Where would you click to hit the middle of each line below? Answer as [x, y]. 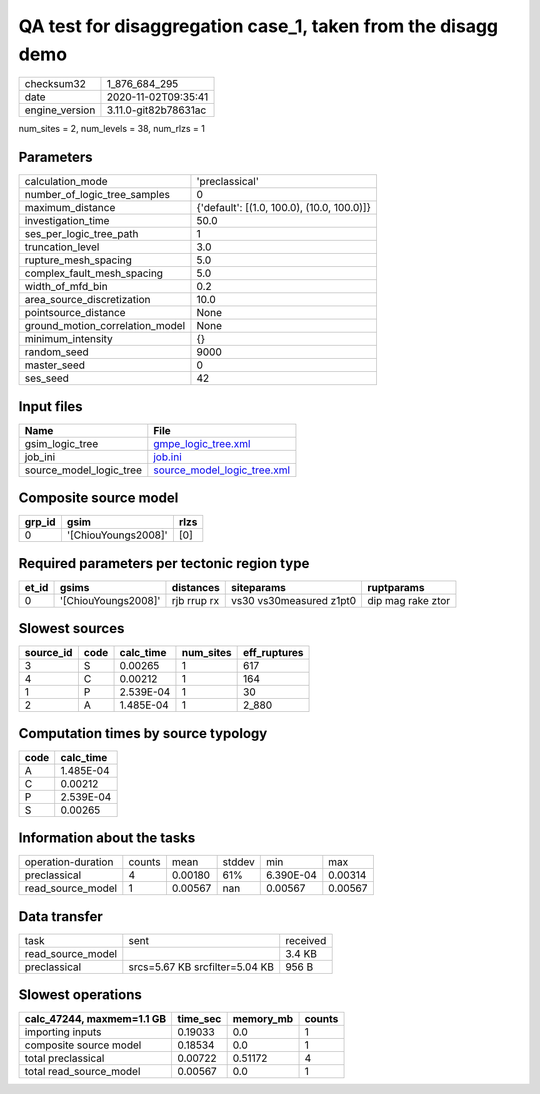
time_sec [199, 1019]
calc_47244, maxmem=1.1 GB [95, 1019]
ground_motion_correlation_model [105, 326]
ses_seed [47, 378]
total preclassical [64, 1058]
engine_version [60, 110]
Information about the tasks [107, 838]
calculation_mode [66, 182]
